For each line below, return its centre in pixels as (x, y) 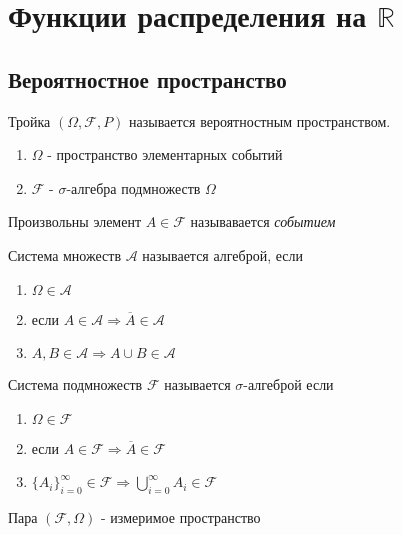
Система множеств (65, 254)
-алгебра (91, 189)
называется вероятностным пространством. (260, 120)
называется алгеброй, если (222, 254)
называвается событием (263, 221)
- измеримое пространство (181, 517)
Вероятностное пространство (147, 78)
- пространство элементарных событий (165, 154)
